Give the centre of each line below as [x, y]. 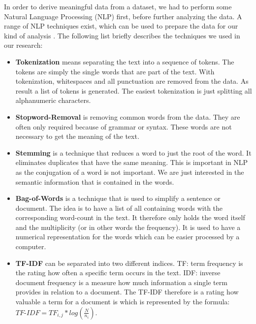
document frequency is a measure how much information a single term [121, 282]
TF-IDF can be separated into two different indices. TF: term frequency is [129, 263]
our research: [23, 45]
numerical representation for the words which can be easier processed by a [128, 237]
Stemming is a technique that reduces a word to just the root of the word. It [133, 152]
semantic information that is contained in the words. [95, 181]
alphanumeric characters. [53, 100]
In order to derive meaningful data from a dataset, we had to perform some [118, 6]
